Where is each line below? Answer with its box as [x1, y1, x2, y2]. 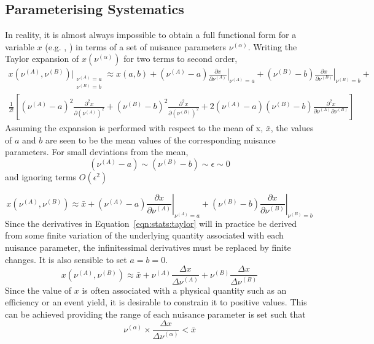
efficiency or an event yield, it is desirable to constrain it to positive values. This [5, 296, 307, 308]
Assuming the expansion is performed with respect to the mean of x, [5, 121, 263, 134]
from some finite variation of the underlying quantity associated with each [5, 229, 284, 242]
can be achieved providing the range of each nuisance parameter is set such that [5, 307, 306, 320]
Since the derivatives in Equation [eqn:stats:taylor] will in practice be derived [5, 216, 297, 229]
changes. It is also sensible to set [5, 253, 127, 266]
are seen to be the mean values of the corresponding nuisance [45, 133, 276, 146]
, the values [270, 121, 314, 134]
